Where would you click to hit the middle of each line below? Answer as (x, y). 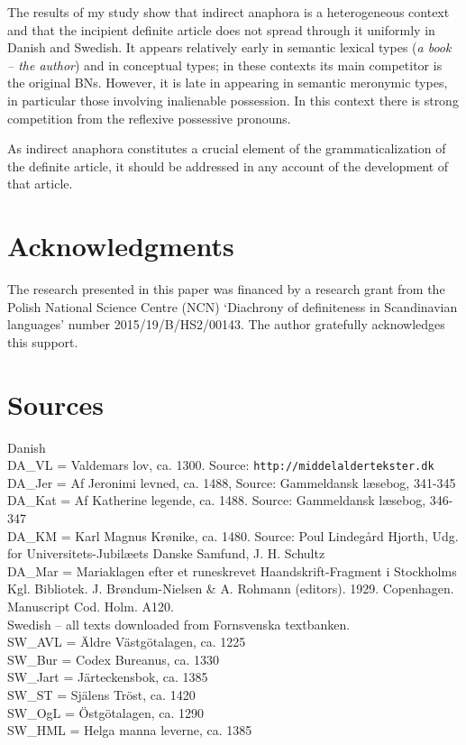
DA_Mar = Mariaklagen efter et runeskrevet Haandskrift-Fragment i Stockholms (232, 570)
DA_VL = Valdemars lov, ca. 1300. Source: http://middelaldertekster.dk (221, 465)
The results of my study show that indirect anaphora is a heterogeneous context (228, 12)
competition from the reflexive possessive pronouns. (149, 118)
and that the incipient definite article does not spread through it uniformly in (221, 29)
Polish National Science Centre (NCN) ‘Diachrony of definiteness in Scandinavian (233, 306)
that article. (40, 184)
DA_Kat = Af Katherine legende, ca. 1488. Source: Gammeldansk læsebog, (217, 500)
